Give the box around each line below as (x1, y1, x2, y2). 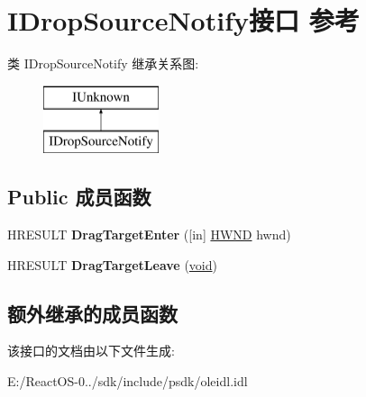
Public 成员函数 (7, 183, 151, 211)
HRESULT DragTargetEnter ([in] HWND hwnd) (7, 225, 291, 244)
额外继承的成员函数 (7, 299, 178, 327)
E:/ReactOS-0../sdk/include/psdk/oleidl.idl (7, 372, 248, 391)
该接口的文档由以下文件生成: (7, 341, 175, 360)
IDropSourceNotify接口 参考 (7, 2, 360, 39)
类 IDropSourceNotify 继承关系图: (7, 54, 199, 73)
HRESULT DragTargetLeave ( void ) (7, 255, 217, 274)
